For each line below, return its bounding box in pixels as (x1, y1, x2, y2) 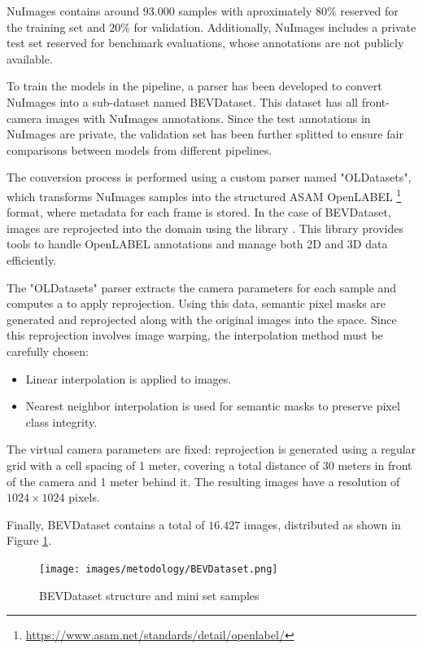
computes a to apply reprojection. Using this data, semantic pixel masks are (7, 295, 386, 312)
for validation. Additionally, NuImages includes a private (133, 18, 416, 35)
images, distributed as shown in (243, 515, 401, 533)
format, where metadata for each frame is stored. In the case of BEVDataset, (7, 204, 391, 221)
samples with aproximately (178, 2, 312, 19)
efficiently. (7, 251, 57, 268)
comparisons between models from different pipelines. (7, 141, 273, 158)
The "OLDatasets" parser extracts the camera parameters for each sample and (7, 278, 396, 296)
